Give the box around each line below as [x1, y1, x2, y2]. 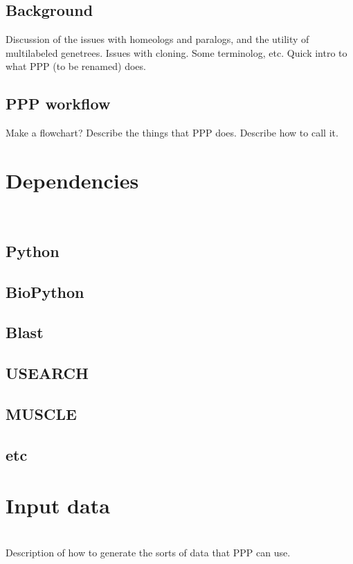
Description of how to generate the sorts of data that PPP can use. [6, 545, 291, 559]
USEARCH [6, 362, 89, 384]
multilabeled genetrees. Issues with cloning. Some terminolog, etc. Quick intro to [6, 45, 347, 60]
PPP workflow [6, 93, 111, 114]
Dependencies [6, 166, 139, 194]
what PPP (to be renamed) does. [6, 59, 146, 73]
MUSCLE [6, 403, 77, 425]
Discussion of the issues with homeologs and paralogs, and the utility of [6, 32, 309, 46]
